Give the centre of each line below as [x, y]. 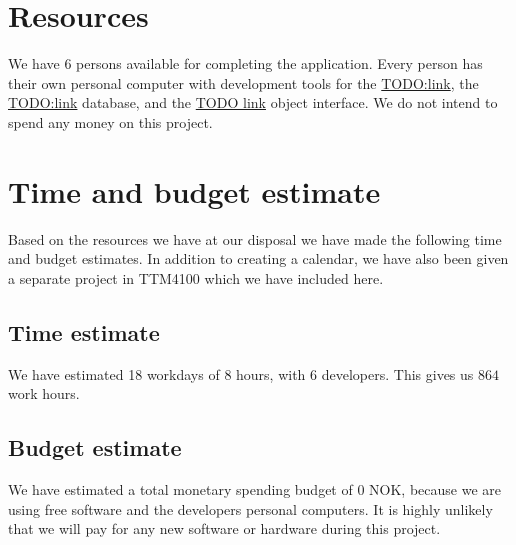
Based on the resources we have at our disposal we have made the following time [255, 238]
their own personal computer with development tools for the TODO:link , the [243, 82]
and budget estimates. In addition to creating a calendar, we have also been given [258, 258]
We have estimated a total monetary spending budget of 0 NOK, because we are [254, 489]
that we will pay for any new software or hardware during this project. [224, 528]
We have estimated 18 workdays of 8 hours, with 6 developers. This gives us [241, 373]
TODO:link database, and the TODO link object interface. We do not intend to [253, 102]
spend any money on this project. [110, 121]
